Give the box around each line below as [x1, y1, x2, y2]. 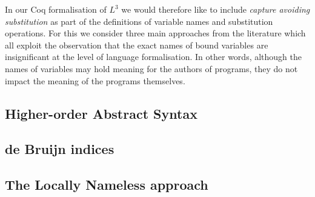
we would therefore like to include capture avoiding [121, 3, 310, 15]
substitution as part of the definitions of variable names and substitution [5, 15, 273, 27]
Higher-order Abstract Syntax [5, 104, 197, 122]
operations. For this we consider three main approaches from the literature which [5, 27, 306, 39]
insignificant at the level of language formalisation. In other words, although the [5, 50, 302, 63]
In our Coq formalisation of [5, 3, 107, 15]
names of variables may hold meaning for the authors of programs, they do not [5, 62, 298, 75]
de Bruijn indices [5, 139, 114, 158]
